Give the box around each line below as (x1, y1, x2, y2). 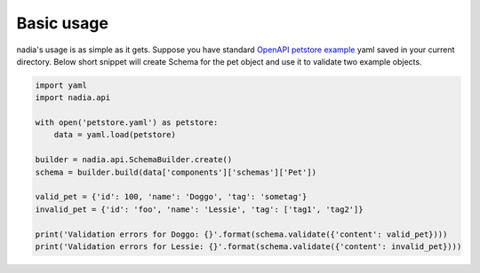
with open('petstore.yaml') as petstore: (35, 118, 219, 128)
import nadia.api (35, 93, 111, 103)
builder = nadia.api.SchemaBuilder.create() (35, 155, 233, 165)
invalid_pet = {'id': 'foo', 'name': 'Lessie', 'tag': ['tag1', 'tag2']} (35, 204, 364, 214)
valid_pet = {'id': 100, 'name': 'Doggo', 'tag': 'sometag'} (35, 191, 308, 202)
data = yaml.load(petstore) (53, 129, 177, 140)
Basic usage (16, 13, 108, 33)
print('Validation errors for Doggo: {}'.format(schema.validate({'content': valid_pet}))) (35, 229, 448, 239)
